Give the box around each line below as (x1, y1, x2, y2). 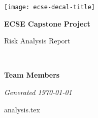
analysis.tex (4, 104, 40, 114)
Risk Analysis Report (4, 35, 71, 46)
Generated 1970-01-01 (4, 87, 72, 98)
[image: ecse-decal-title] (4, 4, 95, 11)
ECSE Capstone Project (4, 18, 90, 29)
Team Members (4, 69, 60, 80)
